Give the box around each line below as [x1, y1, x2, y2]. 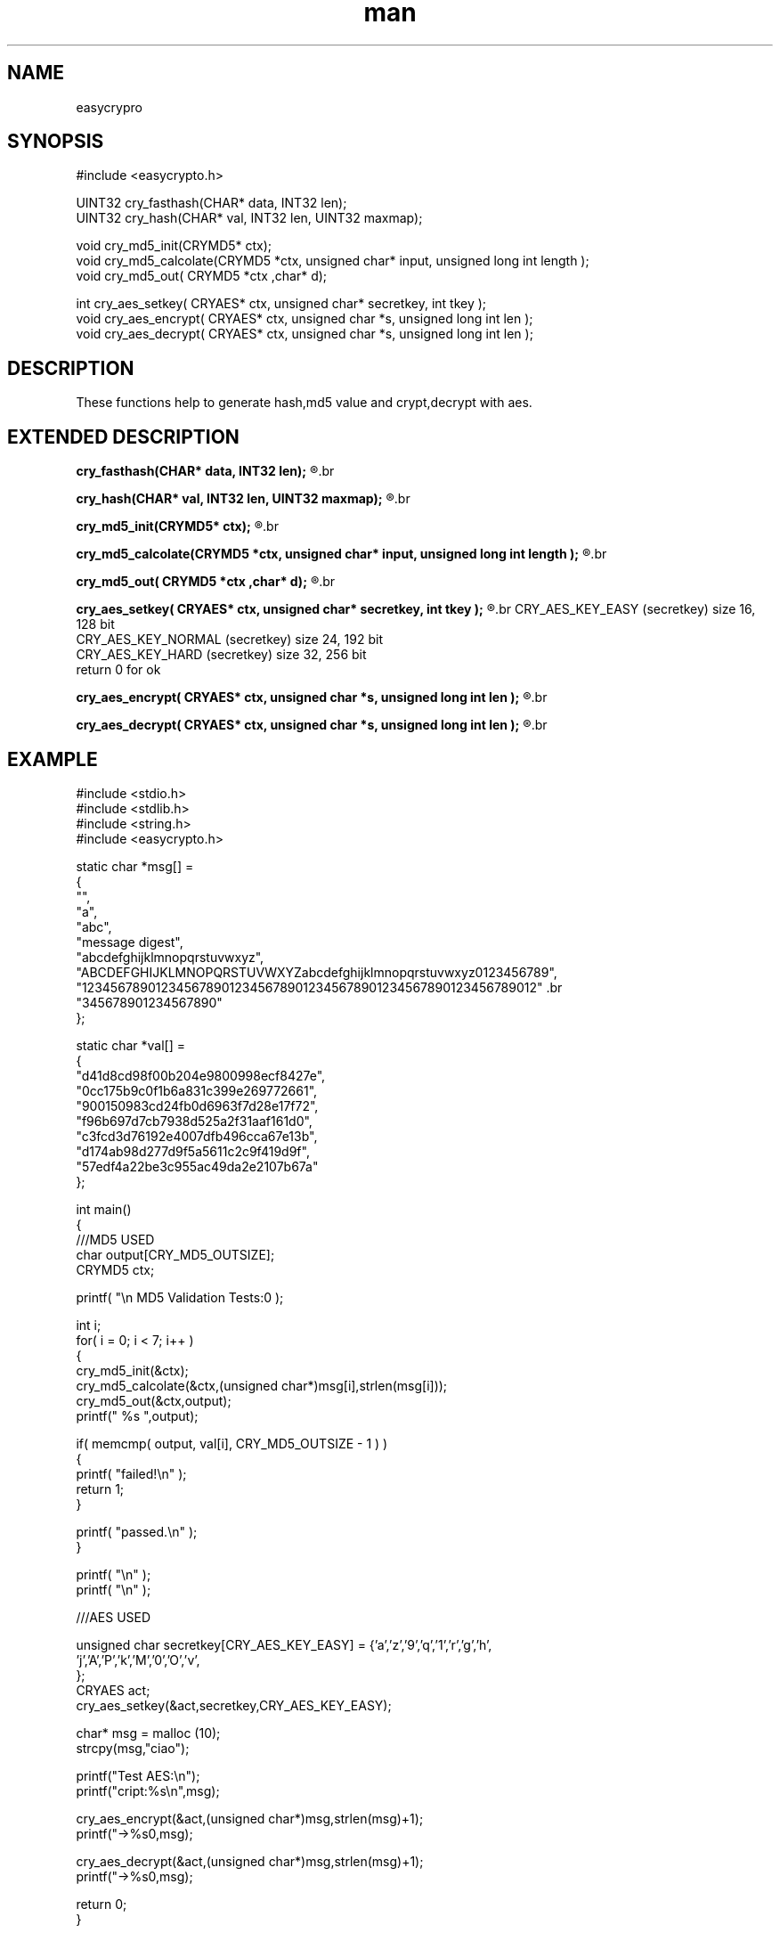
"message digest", [76, 934, 183, 950]
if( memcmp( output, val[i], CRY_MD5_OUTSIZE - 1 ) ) [76, 1435, 388, 1451]
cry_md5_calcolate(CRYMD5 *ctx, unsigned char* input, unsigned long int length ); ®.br [76, 546, 607, 562]
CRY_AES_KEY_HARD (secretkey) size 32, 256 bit [76, 647, 367, 663]
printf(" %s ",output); [76, 1407, 199, 1423]
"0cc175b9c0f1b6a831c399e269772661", [76, 1082, 318, 1098]
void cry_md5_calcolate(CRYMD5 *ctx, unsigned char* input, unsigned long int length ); [76, 253, 589, 269]
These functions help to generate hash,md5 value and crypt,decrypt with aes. [76, 395, 532, 411]
